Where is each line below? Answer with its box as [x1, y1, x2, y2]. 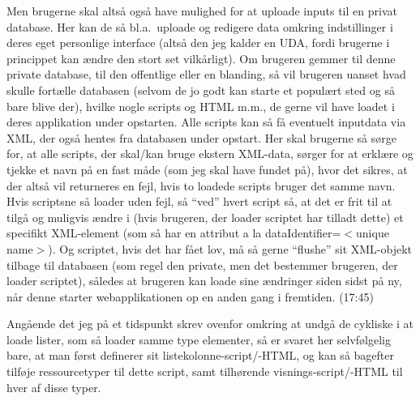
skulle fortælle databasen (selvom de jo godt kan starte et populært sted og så [6, 81, 395, 98]
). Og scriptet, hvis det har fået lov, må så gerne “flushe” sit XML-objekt [48, 240, 412, 257]
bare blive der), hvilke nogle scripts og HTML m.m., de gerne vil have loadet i [6, 97, 395, 114]
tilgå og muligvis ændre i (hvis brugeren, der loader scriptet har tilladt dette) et [6, 208, 404, 225]
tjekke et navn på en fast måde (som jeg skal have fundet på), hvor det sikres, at [6, 160, 408, 177]
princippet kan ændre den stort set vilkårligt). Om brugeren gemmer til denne [6, 49, 396, 66]
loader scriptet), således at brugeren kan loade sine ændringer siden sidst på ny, [6, 272, 402, 289]
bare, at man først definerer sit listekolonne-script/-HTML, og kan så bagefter [6, 347, 394, 364]
